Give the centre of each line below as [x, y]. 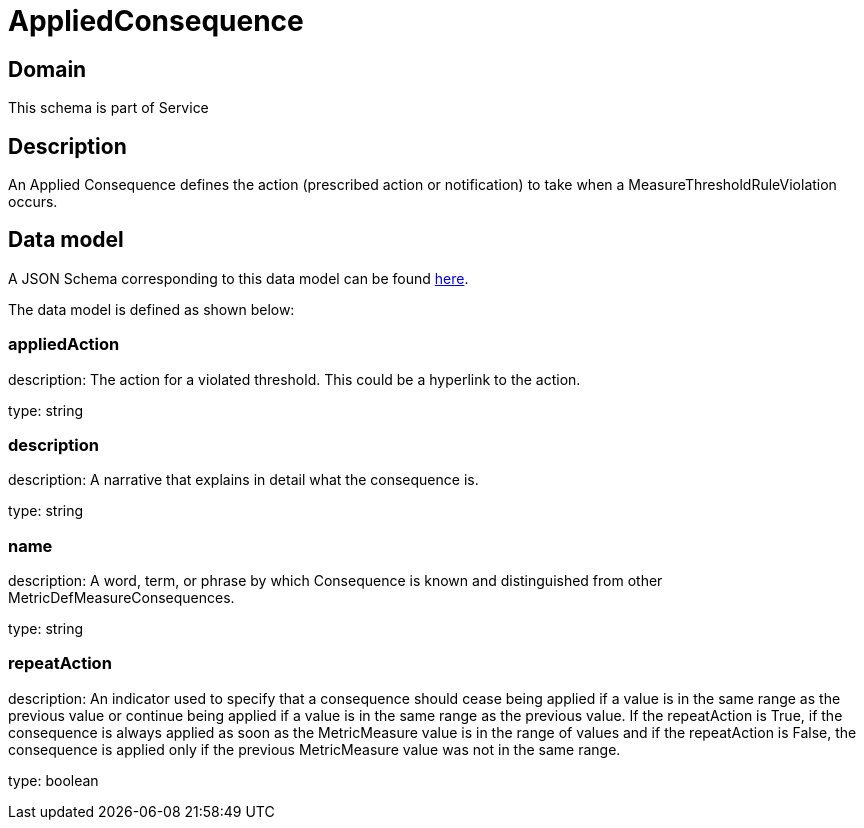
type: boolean [53, 780]
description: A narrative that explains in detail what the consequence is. [243, 480]
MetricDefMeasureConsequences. [121, 598]
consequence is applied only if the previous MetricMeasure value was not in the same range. [314, 749]
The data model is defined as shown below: [151, 309]
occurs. [33, 202]
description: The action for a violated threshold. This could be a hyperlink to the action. [294, 379]
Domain [47, 69]
